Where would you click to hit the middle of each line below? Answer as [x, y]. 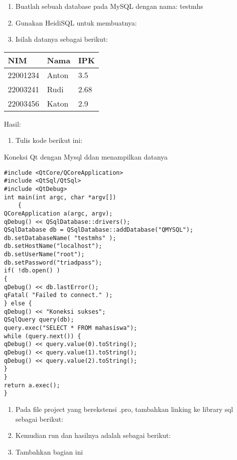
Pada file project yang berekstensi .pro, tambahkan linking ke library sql [124, 409]
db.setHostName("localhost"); [53, 246]
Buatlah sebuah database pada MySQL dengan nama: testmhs [109, 6]
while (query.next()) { [43, 336]
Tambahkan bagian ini [49, 451]
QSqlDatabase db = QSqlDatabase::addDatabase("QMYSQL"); [99, 230]
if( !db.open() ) [32, 271]
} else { [18, 304]
